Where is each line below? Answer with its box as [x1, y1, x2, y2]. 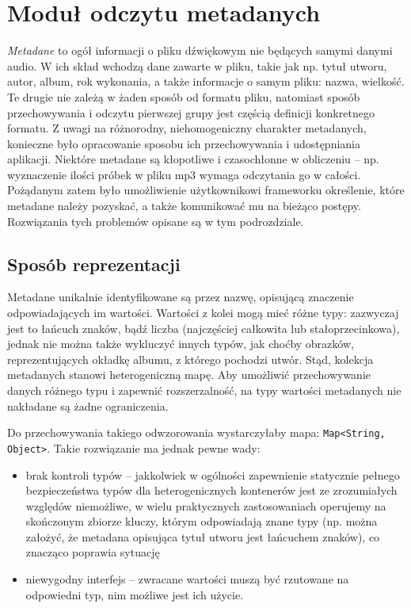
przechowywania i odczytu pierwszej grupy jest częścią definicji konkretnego [7, 104, 375, 120]
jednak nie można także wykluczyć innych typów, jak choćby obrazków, [7, 335, 354, 352]
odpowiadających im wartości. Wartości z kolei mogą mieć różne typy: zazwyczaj [7, 304, 399, 321]
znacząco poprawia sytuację [25, 544, 160, 560]
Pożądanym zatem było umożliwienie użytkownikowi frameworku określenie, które [7, 182, 405, 198]
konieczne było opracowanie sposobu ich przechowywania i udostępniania [7, 135, 361, 151]
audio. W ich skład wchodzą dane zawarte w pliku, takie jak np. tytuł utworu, [7, 57, 387, 74]
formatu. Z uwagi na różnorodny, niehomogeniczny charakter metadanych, [7, 120, 367, 136]
